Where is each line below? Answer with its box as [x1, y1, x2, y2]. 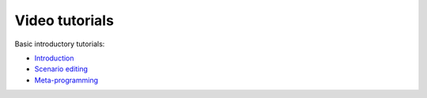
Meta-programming [34, 75, 99, 85]
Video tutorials [14, 12, 115, 29]
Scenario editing [34, 64, 89, 74]
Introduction [34, 53, 74, 63]
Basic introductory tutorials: [14, 39, 105, 49]
